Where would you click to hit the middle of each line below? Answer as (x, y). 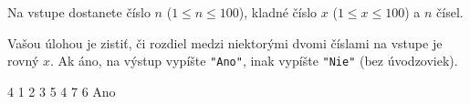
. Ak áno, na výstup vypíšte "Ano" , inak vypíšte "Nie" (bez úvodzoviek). (254, 61)
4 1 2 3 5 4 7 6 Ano (62, 91)
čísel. (450, 12)
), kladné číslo (278, 12)
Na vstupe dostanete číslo (79, 12)
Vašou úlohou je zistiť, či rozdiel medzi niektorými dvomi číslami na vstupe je (225, 42)
